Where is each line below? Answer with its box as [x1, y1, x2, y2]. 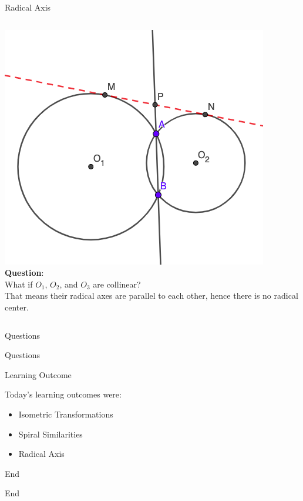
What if [5, 278, 33, 290]
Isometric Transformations [18, 408, 113, 420]
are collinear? [93, 278, 141, 290]
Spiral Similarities [18, 427, 83, 440]
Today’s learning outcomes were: [5, 388, 122, 400]
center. [5, 300, 29, 313]
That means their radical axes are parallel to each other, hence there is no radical [5, 289, 298, 302]
